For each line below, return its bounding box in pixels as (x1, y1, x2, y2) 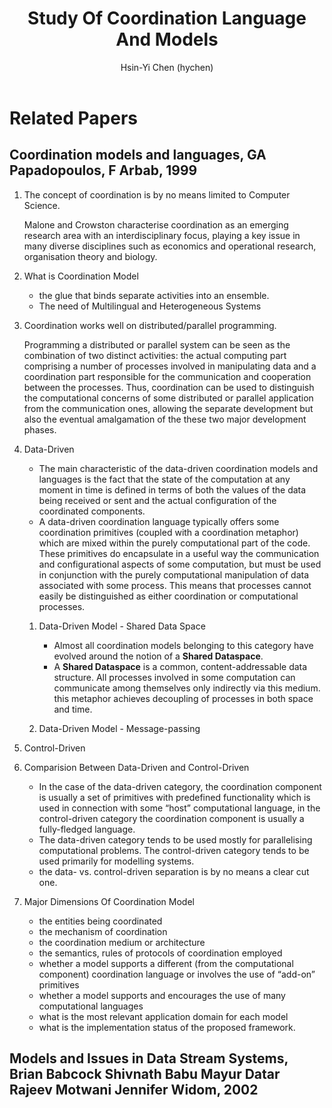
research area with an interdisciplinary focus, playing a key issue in (23, 229, 301, 241)
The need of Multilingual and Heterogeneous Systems (38, 300, 262, 312)
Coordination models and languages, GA (9, 147, 267, 164)
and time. (53, 703, 93, 715)
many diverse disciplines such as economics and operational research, (23, 240, 317, 252)
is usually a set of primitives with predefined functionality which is (38, 791, 311, 803)
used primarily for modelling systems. (38, 855, 195, 867)
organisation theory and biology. (23, 250, 158, 262)
